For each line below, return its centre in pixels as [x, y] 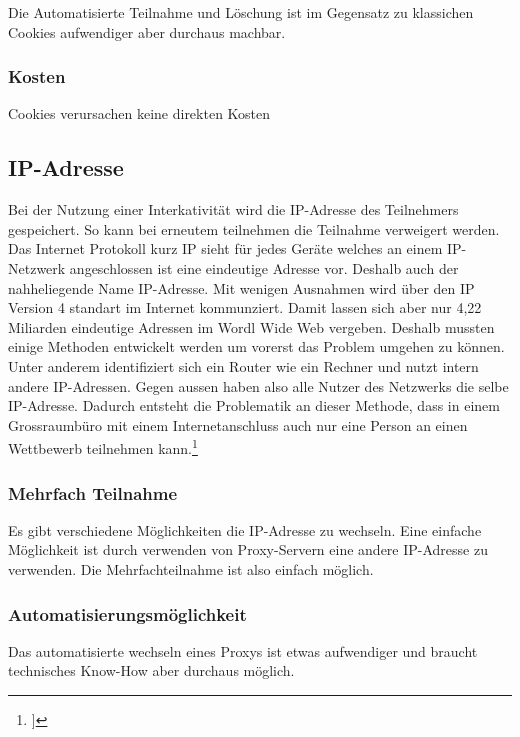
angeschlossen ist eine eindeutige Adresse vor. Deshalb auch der [264, 267]
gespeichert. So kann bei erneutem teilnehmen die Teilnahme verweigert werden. [254, 228]
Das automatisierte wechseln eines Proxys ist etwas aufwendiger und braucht [243, 650]
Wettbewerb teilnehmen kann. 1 [103, 446]
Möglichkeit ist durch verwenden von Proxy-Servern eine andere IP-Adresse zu [248, 549]
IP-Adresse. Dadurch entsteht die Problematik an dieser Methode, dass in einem [254, 405]
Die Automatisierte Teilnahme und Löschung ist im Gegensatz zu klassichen [241, 12]
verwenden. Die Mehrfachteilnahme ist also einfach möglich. [191, 568]
